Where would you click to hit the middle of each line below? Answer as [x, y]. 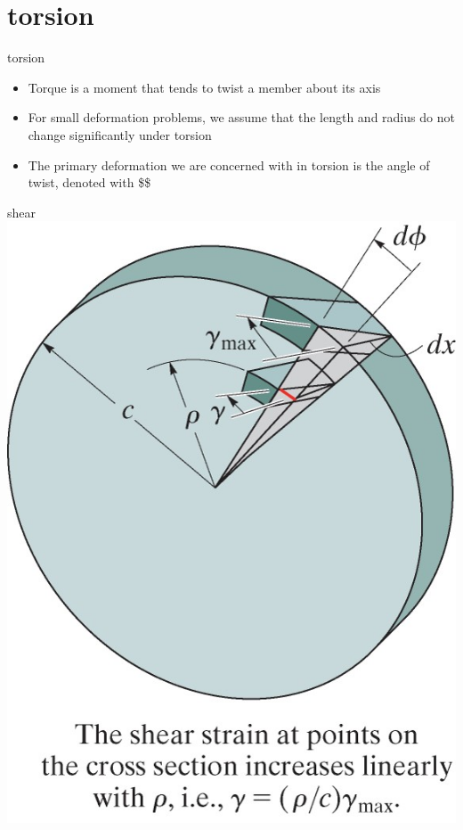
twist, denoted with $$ [89, 182]
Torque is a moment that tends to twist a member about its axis [204, 87]
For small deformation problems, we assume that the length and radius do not [241, 117]
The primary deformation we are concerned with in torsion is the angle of [229, 164]
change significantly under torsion [120, 134]
